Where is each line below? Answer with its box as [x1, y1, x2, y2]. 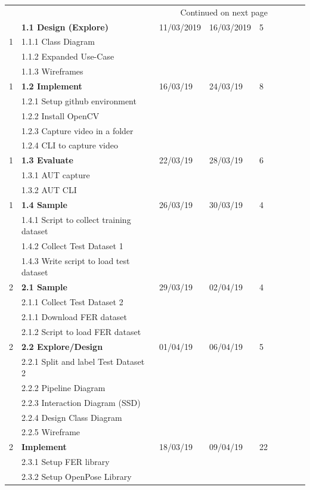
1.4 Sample [21, 198, 67, 210]
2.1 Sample [21, 281, 67, 293]
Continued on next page [180, 5, 268, 18]
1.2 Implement [21, 79, 82, 92]
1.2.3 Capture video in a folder [21, 124, 134, 137]
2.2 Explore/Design [21, 340, 103, 352]
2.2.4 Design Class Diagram [21, 411, 122, 423]
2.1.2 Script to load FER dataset [21, 325, 141, 337]
